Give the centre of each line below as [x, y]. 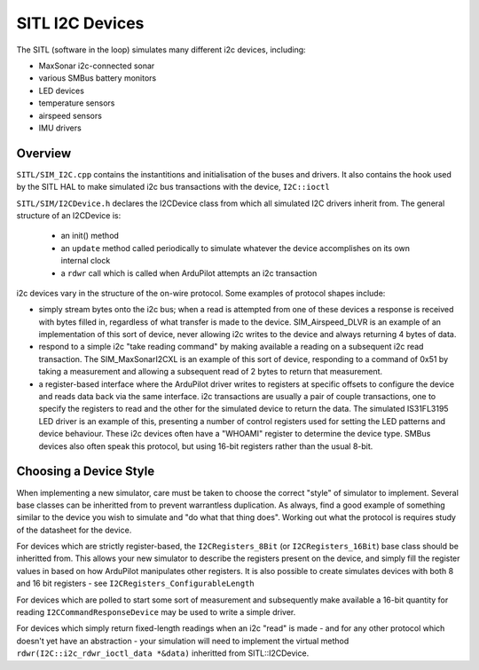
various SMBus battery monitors [98, 78]
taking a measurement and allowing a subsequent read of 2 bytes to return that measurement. [211, 372]
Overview [44, 153]
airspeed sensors [70, 115]
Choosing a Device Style [86, 472]
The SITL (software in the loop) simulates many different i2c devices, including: [161, 50]
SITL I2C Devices [80, 23]
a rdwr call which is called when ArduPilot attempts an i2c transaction [189, 273]
